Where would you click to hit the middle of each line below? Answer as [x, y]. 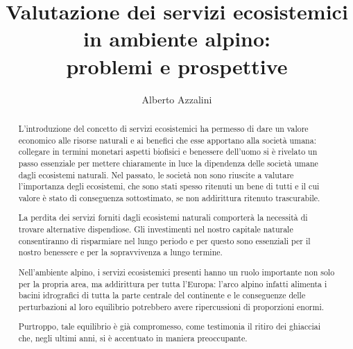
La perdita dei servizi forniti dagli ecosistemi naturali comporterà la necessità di [163, 218]
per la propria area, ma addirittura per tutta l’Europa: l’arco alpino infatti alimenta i [173, 283]
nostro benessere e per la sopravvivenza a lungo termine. [120, 252]
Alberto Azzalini [177, 99]
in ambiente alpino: [177, 39]
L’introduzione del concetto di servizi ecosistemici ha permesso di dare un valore [163, 128]
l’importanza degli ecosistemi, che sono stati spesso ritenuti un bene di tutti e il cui [169, 186]
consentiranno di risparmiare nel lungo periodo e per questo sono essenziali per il [164, 240]
